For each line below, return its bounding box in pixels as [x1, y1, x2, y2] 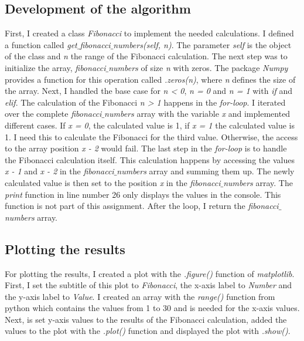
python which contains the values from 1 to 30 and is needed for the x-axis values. [5, 302, 300, 314]
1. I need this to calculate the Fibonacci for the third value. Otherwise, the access [5, 130, 298, 143]
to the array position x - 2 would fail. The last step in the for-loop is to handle [5, 142, 287, 154]
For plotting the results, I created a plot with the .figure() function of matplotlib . [5, 267, 295, 279]
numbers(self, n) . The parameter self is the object [113, 38, 292, 50]
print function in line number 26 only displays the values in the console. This [5, 188, 281, 200]
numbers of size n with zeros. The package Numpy [108, 61, 288, 73]
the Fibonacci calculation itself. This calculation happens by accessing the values [5, 153, 295, 166]
